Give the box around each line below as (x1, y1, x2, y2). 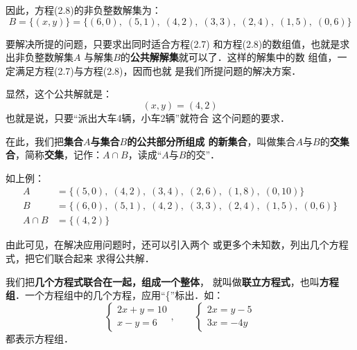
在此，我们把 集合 (6, 133, 83, 148)
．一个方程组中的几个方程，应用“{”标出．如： (15, 288, 224, 302)
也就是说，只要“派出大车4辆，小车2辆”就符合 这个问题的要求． (6, 110, 290, 125)
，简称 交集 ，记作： (15, 147, 103, 162)
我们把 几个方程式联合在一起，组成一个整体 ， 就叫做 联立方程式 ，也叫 (6, 274, 320, 288)
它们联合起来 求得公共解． (34, 251, 155, 266)
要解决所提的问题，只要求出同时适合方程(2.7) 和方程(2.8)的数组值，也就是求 (6, 36, 350, 50)
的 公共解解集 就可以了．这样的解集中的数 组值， (120, 50, 338, 64)
